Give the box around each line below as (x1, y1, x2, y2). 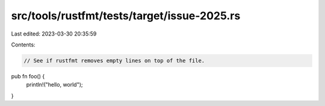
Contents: (11, 41, 36, 48)
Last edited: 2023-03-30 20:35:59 (11, 30, 97, 37)
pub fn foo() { (11, 72, 45, 79)
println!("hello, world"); (26, 81, 84, 89)
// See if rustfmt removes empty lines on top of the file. (23, 57, 205, 64)
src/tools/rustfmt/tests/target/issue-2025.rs (11, 9, 241, 22)
